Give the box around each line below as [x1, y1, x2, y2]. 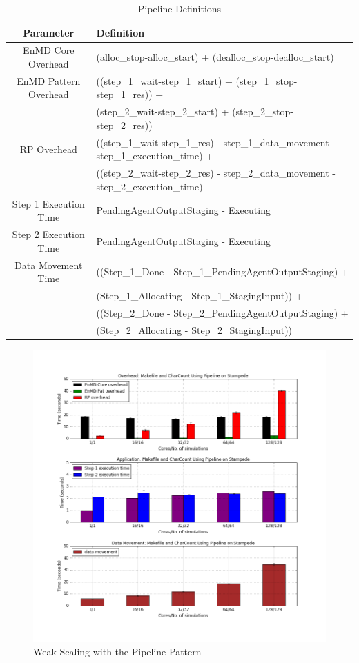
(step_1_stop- [235, 73, 298, 88]
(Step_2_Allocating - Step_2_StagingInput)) [96, 322, 293, 337]
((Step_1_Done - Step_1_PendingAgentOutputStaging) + [96, 264, 349, 279]
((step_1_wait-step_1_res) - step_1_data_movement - [96, 135, 336, 149]
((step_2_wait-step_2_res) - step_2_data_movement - [96, 166, 336, 180]
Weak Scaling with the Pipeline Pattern [33, 644, 202, 659]
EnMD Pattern [17, 73, 81, 88]
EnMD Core [23, 43, 75, 57]
